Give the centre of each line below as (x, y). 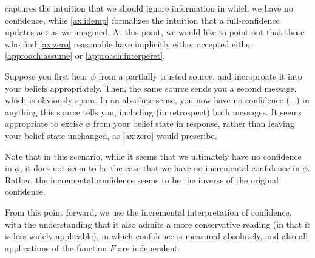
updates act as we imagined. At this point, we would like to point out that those (155, 32)
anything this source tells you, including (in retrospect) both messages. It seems (153, 111)
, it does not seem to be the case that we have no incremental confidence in (160, 168)
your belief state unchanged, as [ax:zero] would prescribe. (111, 135)
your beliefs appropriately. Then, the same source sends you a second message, (151, 88)
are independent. (149, 247)
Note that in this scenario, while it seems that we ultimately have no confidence (153, 156)
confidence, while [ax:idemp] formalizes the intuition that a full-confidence (142, 20)
